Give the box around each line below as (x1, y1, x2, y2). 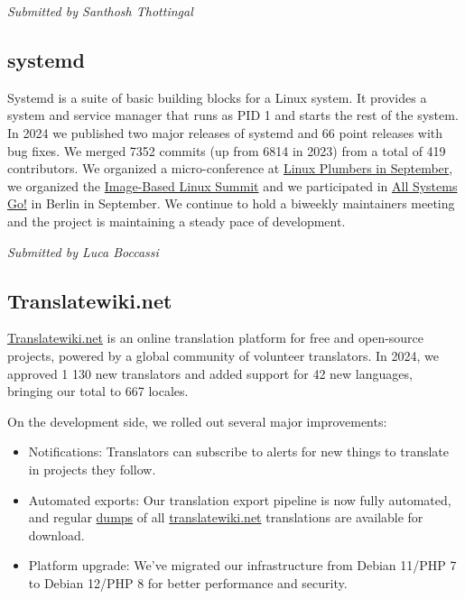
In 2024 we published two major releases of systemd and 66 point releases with (7, 123, 443, 142)
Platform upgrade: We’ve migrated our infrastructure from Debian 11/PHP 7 (28, 556, 457, 575)
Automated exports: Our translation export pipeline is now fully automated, (28, 490, 451, 509)
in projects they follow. (28, 459, 156, 478)
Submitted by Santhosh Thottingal (7, 2, 193, 20)
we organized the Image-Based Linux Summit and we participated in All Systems (7, 176, 458, 195)
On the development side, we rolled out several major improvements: (7, 411, 387, 430)
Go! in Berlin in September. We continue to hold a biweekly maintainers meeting (7, 194, 455, 213)
